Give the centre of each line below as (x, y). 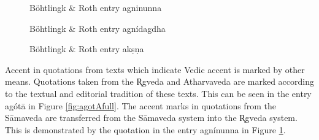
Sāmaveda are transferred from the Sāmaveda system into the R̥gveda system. (151, 118)
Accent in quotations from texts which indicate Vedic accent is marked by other (155, 69)
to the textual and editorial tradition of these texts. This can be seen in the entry (158, 93)
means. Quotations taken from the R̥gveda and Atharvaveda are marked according (159, 81)
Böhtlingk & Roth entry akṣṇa (87, 49)
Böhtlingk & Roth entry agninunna (96, 7)
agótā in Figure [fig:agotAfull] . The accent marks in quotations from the (140, 105)
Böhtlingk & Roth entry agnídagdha (98, 28)
